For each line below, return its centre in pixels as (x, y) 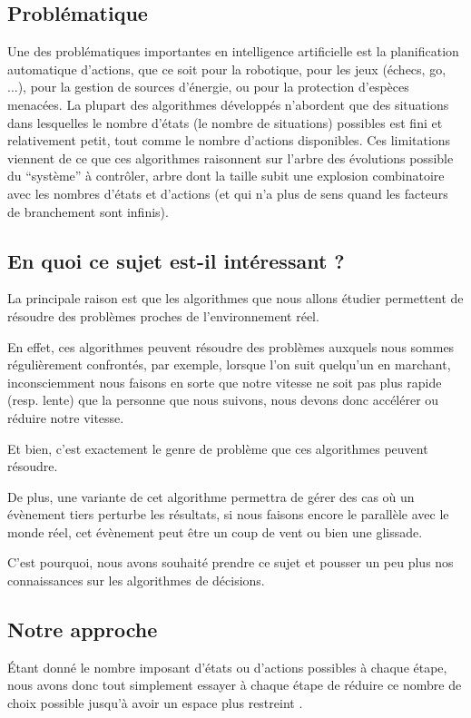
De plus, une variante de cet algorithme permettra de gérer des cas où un (211, 496)
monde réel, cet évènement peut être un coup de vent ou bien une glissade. (215, 531)
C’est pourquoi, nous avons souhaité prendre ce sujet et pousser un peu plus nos (231, 562)
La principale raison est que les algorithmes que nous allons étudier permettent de (235, 298)
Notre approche (83, 629)
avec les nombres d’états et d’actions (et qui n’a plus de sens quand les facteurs (228, 193)
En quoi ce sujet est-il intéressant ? (176, 260)
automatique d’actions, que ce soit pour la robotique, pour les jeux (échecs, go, (227, 69)
